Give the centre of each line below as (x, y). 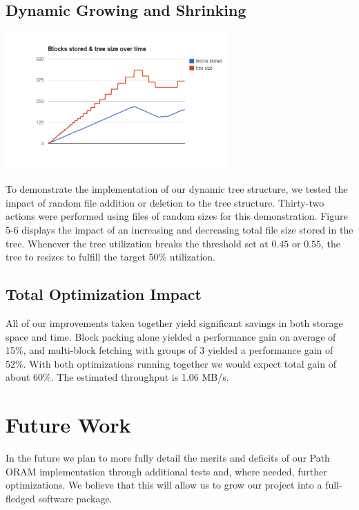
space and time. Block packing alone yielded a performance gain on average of (171, 336)
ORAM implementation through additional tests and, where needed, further (166, 471)
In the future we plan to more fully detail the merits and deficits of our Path (168, 458)
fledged (20, 498)
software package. (75, 498)
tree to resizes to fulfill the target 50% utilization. (110, 257)
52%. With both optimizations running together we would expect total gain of (171, 363)
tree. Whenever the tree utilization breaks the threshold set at (137, 243)
